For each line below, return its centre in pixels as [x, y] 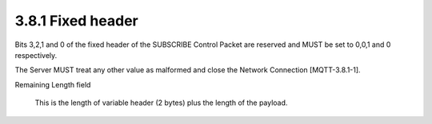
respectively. [36, 55]
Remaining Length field [53, 84]
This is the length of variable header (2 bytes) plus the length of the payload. [161, 103]
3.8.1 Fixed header [77, 21]
